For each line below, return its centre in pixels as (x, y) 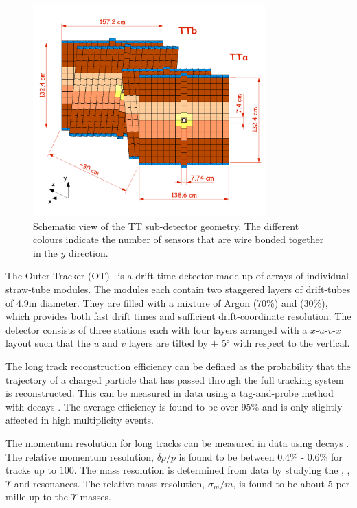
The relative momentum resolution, (80, 456)
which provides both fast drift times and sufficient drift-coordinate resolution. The (178, 316)
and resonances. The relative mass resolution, (110, 483)
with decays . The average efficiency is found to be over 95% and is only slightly (174, 406)
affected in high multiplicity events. (80, 420)
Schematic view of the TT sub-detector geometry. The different (166, 226)
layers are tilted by (168, 343)
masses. (95, 497)
